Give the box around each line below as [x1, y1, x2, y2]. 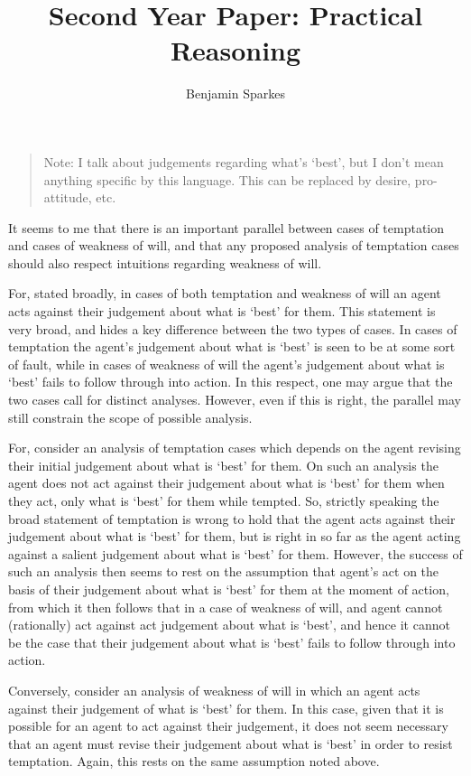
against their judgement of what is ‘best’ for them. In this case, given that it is [8, 698, 444, 717]
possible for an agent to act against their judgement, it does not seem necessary [8, 716, 448, 735]
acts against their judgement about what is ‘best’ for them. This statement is [8, 302, 436, 321]
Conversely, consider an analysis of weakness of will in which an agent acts [8, 680, 420, 699]
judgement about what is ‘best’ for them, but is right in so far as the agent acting [8, 527, 461, 546]
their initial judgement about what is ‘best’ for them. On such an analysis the [8, 455, 439, 474]
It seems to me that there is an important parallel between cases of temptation [8, 218, 445, 237]
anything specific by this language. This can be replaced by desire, [43, 170, 411, 189]
